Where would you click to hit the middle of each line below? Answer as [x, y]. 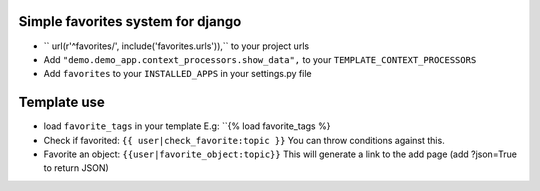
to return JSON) [76, 168]
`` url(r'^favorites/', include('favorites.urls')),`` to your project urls [176, 46]
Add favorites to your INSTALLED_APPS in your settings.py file [177, 74]
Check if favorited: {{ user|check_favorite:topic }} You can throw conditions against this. [244, 140]
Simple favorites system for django [130, 21]
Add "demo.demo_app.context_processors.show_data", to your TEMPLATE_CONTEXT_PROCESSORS [260, 59]
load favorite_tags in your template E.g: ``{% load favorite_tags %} [187, 126]
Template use [61, 102]
